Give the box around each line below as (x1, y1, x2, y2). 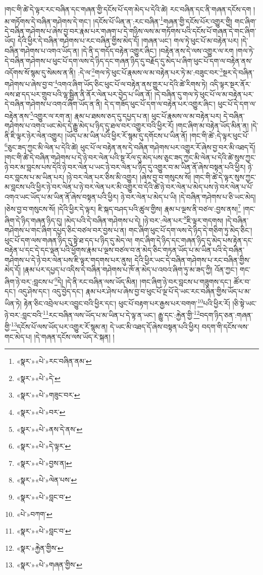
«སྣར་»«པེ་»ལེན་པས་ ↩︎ (16, 474, 77, 485)
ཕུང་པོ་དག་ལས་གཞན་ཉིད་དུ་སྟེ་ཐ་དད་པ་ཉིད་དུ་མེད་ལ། (5, 234, 133, 245)
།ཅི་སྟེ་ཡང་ (232, 298, 257, 308)
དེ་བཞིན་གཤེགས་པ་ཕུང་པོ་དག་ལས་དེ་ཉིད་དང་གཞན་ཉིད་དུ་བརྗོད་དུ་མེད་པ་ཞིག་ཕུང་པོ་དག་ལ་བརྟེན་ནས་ (5, 55, 252, 66)
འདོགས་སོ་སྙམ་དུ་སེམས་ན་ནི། (5, 67, 76, 77)
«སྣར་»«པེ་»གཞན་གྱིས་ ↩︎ (16, 559, 82, 570)
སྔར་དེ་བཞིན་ (223, 67, 254, 77)
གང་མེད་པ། (5, 331, 32, 342)
